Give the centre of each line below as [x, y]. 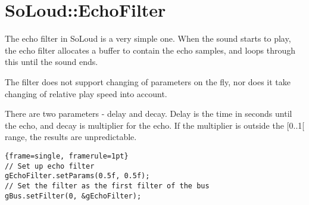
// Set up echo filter [50, 166]
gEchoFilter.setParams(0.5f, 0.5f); [77, 176]
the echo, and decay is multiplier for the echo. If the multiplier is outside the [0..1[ [155, 125]
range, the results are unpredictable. [71, 137]
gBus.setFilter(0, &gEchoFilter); [73, 196]
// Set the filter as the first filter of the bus [107, 186]
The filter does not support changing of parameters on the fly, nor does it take [148, 81]
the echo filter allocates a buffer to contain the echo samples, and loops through [150, 50]
